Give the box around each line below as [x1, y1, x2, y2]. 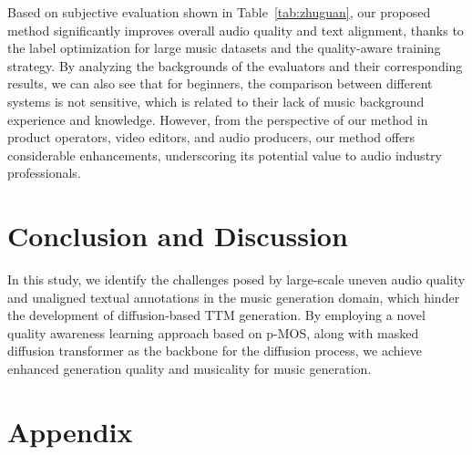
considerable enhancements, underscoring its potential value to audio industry [7, 145, 442, 164]
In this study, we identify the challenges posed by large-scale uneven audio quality [7, 270, 466, 289]
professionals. [7, 163, 81, 182]
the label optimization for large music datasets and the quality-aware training [7, 38, 441, 57]
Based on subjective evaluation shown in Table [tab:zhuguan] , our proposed [7, 3, 431, 21]
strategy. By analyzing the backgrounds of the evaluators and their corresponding [7, 56, 463, 75]
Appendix [7, 412, 133, 450]
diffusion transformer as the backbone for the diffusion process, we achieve [7, 341, 422, 360]
